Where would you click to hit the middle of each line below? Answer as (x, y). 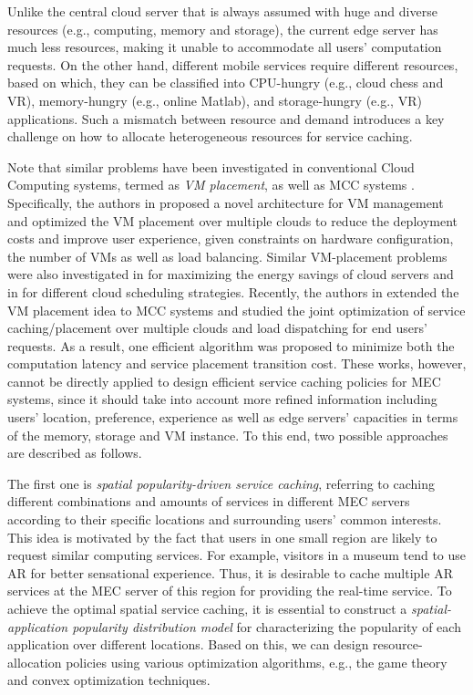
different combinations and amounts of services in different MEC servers (209, 501)
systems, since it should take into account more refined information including (222, 399)
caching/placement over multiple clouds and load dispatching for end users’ (217, 328)
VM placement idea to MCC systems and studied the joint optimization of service (236, 310)
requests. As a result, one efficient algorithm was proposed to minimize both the (231, 345)
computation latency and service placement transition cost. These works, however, (237, 363)
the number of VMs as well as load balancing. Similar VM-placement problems (227, 256)
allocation (35, 662)
